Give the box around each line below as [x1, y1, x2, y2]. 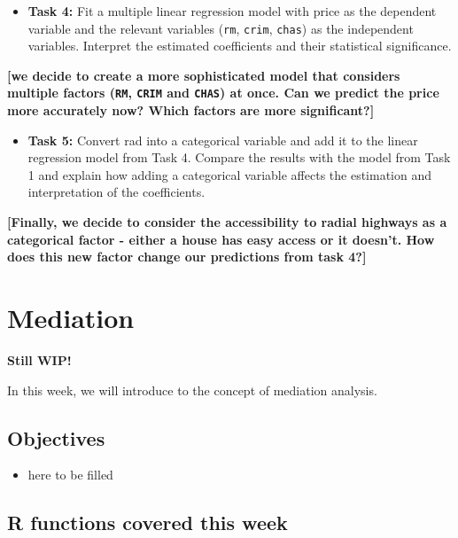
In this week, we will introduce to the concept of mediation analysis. [7, 380, 377, 399]
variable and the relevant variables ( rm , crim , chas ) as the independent [27, 19, 414, 37]
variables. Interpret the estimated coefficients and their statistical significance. [27, 36, 452, 55]
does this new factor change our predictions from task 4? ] [7, 247, 367, 266]
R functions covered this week [7, 509, 288, 536]
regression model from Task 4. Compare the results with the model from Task [27, 148, 451, 167]
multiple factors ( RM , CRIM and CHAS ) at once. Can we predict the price [7, 83, 439, 102]
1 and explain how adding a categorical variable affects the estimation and [27, 165, 432, 183]
